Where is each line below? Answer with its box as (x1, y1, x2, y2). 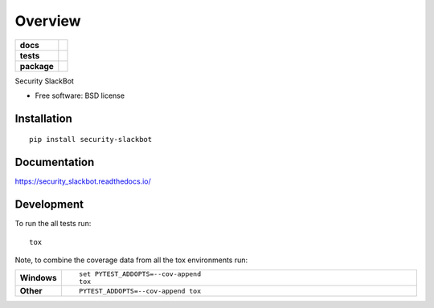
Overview (14, 12, 81, 30)
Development (14, 197, 84, 212)
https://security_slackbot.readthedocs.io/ (14, 176, 152, 186)
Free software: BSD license (35, 91, 125, 100)
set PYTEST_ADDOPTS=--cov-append (79, 269, 201, 278)
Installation (14, 111, 72, 125)
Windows (19, 273, 57, 284)
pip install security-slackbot (29, 135, 153, 144)
